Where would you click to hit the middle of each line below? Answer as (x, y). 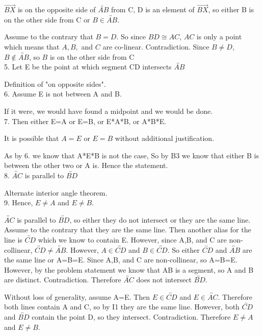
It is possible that (32, 138)
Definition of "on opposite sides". (55, 83)
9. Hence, (19, 202)
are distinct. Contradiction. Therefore (63, 280)
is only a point (219, 37)
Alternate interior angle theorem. (56, 192)
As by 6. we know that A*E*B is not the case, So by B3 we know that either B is (131, 155)
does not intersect (164, 280)
